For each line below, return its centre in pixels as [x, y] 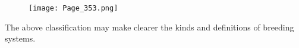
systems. [20, 38]
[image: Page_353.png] [73, 8]
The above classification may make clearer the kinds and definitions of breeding [149, 27]
